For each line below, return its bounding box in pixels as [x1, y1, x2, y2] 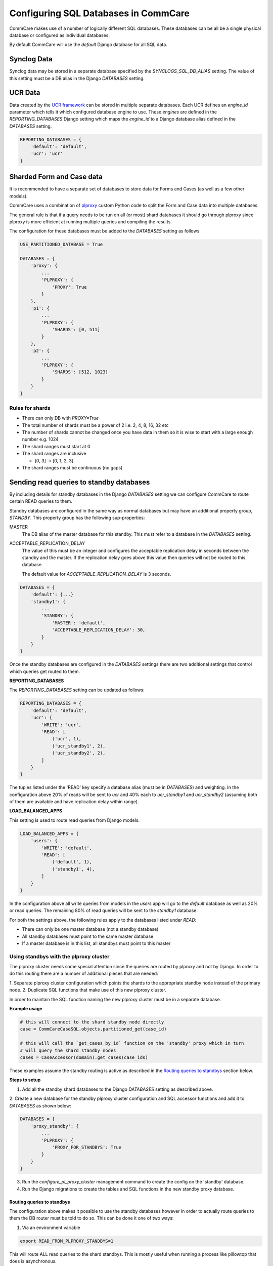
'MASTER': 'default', [52, 620, 106, 625]
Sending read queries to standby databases [9, 478, 150, 486]
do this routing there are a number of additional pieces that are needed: [9, 970, 159, 977]
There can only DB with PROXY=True [22, 415, 99, 421]
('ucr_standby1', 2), [52, 743, 106, 749]
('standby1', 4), [52, 866, 95, 872]
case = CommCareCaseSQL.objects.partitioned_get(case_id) [20, 1026, 167, 1032]
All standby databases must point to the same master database [22, 933, 154, 939]
